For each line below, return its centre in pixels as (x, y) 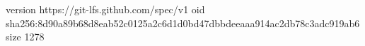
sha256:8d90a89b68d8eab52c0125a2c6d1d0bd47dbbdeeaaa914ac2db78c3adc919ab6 (183, 23)
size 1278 (25, 37)
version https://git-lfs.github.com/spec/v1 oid (105, 9)
